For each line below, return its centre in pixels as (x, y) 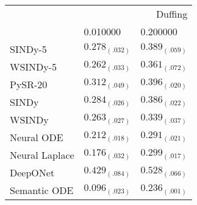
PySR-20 (29, 84)
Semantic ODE (42, 190)
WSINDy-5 (34, 67)
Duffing (172, 14)
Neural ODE (37, 137)
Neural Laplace (42, 155)
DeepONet (32, 172)
